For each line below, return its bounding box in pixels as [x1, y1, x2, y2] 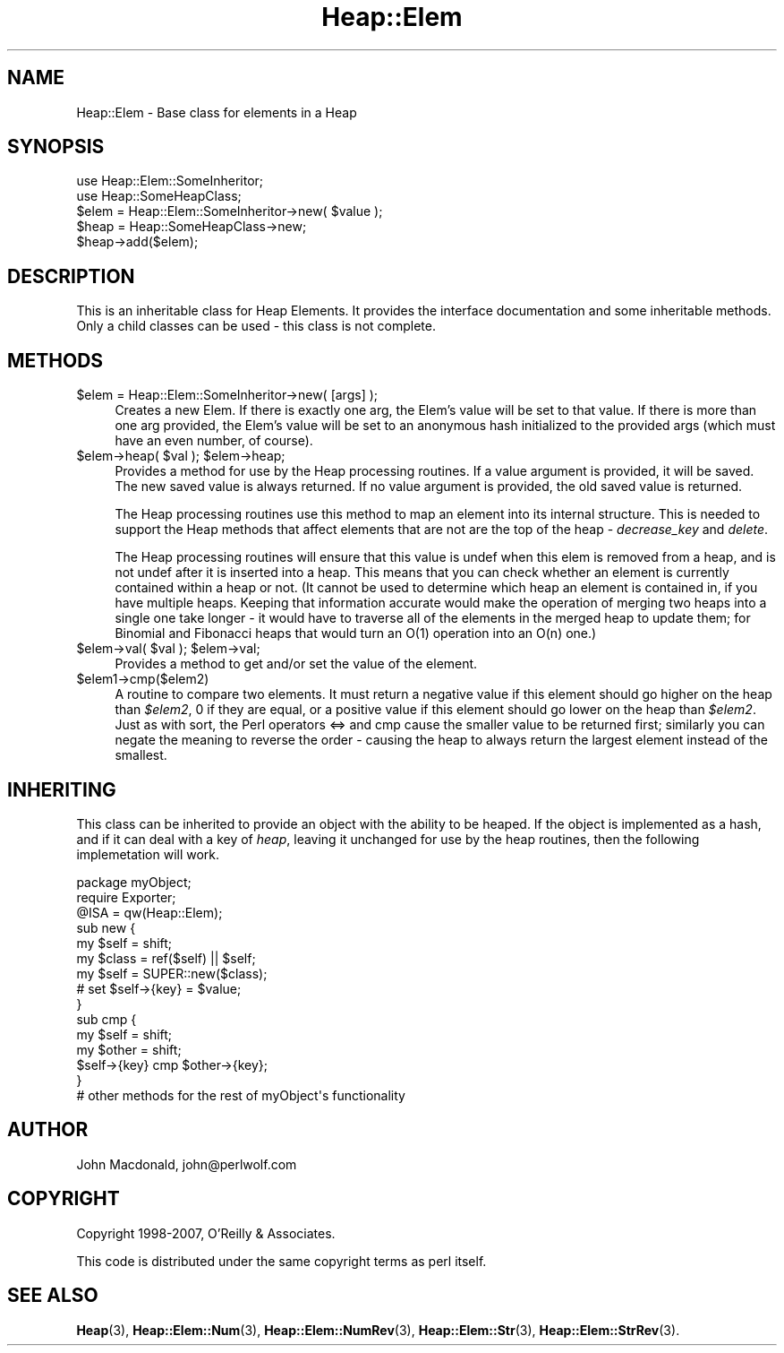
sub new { [76, 919, 136, 935]
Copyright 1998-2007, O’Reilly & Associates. [76, 1225, 336, 1241]
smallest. [115, 747, 167, 763]
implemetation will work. [76, 846, 220, 862]
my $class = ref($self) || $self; [76, 950, 256, 966]
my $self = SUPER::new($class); [76, 965, 268, 981]
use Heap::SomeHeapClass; [76, 188, 242, 204]
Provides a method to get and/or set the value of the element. [115, 656, 478, 672]
